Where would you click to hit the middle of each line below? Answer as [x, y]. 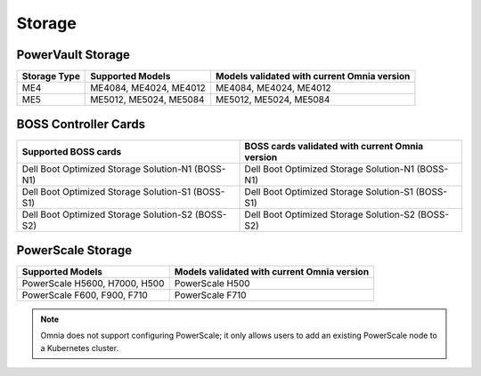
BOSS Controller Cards [81, 124]
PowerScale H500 [212, 284]
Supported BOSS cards [72, 151]
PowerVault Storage [73, 55]
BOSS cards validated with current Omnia [334, 146]
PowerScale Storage [74, 250]
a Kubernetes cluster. [80, 348]
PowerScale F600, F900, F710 [85, 295]
